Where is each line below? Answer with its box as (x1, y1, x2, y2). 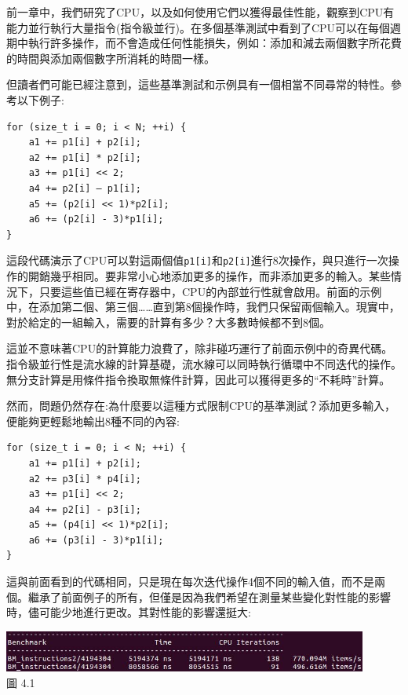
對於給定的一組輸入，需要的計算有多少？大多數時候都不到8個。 (6, 313, 330, 330)
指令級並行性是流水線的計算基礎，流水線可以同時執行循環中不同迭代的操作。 (6, 355, 402, 371)
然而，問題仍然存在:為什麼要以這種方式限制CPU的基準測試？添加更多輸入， (6, 397, 396, 414)
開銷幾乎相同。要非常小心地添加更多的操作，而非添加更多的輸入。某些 (27, 267, 391, 283)
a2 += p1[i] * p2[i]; (28, 152, 141, 163)
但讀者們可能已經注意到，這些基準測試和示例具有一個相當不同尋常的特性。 (6, 76, 391, 93)
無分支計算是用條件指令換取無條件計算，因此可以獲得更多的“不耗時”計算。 (6, 371, 391, 387)
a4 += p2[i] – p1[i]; (28, 182, 141, 194)
